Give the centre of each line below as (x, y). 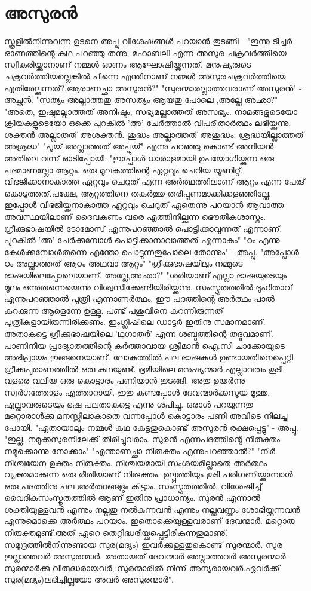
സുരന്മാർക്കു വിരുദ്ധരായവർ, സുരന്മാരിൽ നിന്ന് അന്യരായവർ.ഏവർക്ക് (142, 567)
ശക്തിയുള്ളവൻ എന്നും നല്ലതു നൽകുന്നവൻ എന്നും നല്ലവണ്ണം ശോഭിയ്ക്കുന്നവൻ (152, 509)
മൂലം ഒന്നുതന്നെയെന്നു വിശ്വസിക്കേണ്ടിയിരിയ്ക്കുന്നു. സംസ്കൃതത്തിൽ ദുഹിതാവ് (148, 287)
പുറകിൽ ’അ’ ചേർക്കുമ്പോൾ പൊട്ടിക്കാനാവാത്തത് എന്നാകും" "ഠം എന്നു (142, 240)
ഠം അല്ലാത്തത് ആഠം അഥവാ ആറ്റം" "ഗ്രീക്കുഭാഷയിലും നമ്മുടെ (124, 263)
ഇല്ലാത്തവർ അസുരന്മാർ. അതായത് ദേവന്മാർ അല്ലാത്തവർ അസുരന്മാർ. (146, 556)
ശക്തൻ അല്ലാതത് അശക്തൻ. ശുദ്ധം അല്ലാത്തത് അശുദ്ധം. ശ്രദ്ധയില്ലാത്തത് (154, 134)
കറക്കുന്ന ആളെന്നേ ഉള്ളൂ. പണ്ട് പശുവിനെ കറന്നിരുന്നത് (114, 310)
